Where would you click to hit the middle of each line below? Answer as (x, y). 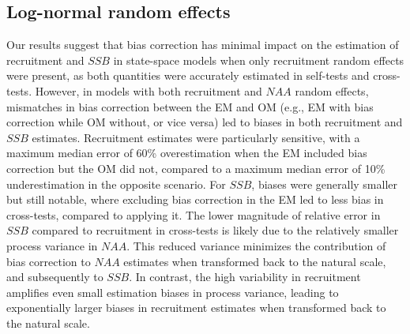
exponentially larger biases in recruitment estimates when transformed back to (196, 308)
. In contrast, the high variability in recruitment (245, 277)
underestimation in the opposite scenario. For (116, 184)
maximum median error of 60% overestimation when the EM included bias (187, 153)
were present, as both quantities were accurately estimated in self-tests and (188, 75)
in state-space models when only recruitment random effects (259, 60)
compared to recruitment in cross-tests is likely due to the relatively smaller (215, 230)
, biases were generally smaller (324, 184)
